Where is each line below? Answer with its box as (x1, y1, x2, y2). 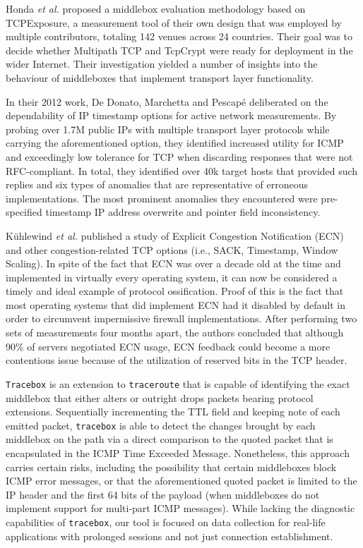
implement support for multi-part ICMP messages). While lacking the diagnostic (6, 501, 355, 516)
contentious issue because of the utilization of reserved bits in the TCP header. (6, 353, 347, 367)
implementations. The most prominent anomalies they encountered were (6, 190, 318, 205)
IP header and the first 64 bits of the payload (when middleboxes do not (6, 487, 320, 501)
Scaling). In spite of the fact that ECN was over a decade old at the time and (6, 256, 341, 271)
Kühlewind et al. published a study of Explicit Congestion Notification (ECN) (6, 228, 344, 243)
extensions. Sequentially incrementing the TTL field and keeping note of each (6, 404, 340, 419)
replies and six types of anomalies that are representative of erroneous (6, 177, 309, 192)
